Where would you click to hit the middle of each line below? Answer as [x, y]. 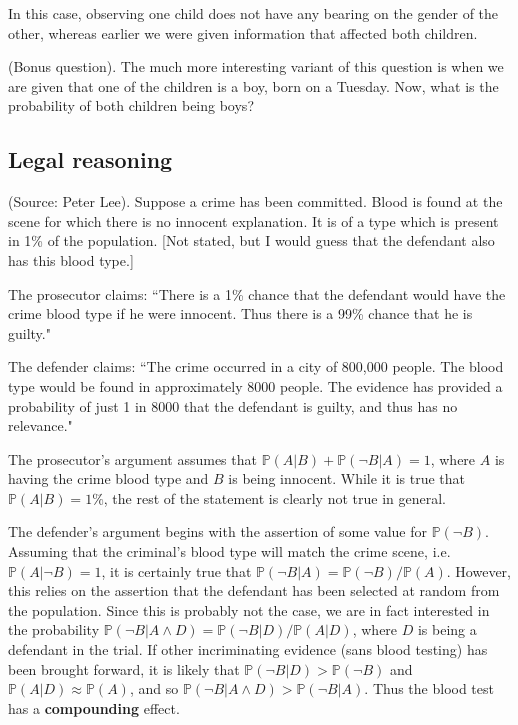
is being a [447, 629]
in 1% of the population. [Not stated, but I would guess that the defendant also [251, 240]
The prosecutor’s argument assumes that [132, 458]
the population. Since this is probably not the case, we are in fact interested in [249, 609]
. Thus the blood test [429, 688]
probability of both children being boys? [131, 105]
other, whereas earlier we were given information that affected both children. [243, 32]
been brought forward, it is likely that [124, 668]
